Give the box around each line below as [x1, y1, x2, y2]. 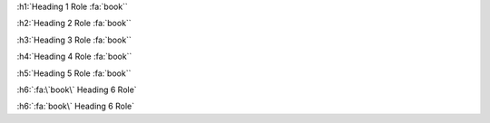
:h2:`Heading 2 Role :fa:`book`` [16, 18, 132, 29]
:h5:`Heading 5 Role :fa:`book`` [16, 68, 132, 79]
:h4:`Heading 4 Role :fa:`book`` [16, 51, 132, 62]
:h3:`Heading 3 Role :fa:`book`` [16, 34, 132, 45]
